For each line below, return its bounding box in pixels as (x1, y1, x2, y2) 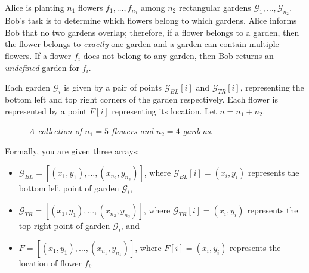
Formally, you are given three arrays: (5, 144, 140, 157)
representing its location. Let (112, 104, 217, 117)
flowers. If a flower (5, 49, 72, 61)
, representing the (240, 81, 304, 94)
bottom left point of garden (18, 182, 119, 194)
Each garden (5, 81, 51, 94)
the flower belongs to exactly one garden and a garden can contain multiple (5, 38, 279, 50)
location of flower (18, 256, 82, 269)
